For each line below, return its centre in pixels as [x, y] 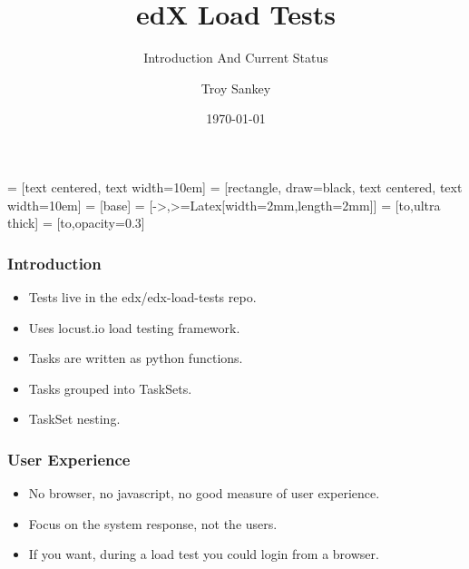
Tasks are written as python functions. [136, 358]
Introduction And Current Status [236, 58]
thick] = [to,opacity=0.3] [76, 223]
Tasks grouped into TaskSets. [110, 388]
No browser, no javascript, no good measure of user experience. [204, 493]
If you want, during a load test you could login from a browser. [204, 554]
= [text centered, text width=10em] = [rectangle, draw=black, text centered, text [235, 186]
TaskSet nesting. [74, 419]
